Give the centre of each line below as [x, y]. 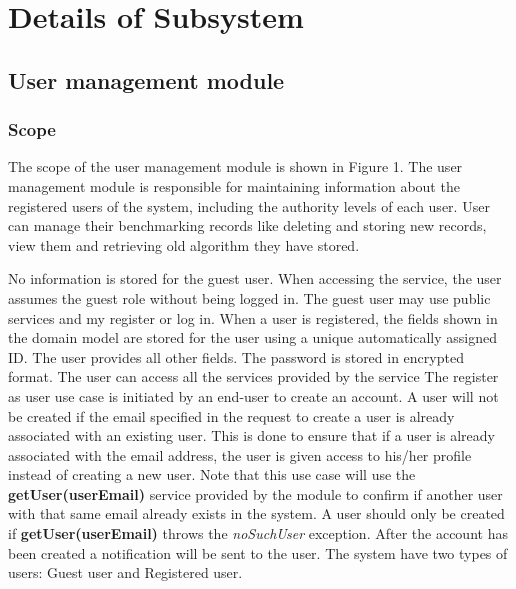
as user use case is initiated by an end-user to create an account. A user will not [253, 395]
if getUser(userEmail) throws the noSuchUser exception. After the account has [258, 533]
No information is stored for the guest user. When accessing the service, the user [255, 278]
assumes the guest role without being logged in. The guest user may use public [249, 297]
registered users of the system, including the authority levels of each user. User [249, 205]
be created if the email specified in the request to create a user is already [231, 415]
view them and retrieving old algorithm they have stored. [184, 244]
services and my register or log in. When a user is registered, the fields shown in [253, 317]
